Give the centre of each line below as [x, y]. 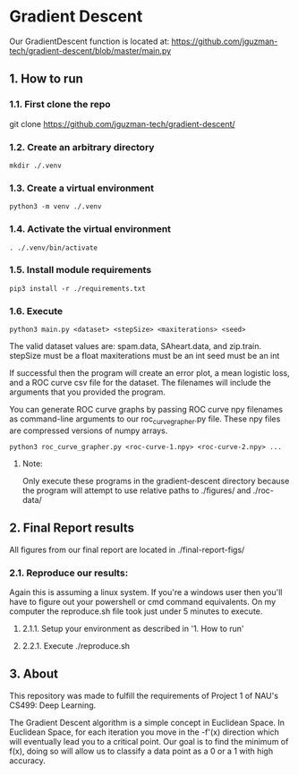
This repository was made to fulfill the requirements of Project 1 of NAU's [144, 695]
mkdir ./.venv [36, 166]
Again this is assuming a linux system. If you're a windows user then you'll [146, 592]
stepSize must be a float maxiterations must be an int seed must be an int [145, 356]
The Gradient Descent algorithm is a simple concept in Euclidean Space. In [147, 722]
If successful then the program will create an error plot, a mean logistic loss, [150, 373]
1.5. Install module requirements [81, 270]
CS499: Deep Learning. [53, 705]
